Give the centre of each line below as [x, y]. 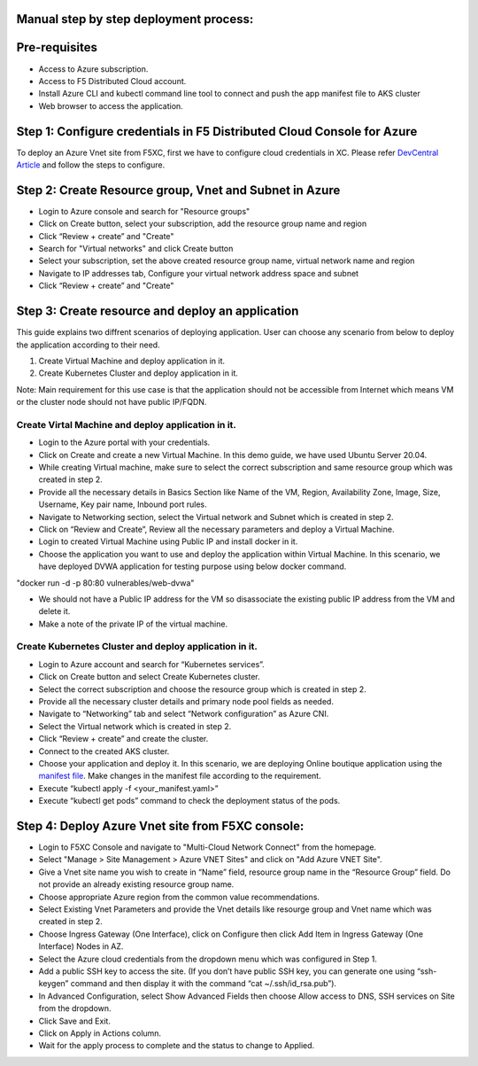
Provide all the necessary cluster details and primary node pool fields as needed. [186, 702]
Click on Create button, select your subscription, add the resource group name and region [203, 224]
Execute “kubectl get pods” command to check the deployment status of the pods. [189, 801]
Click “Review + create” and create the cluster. [123, 739]
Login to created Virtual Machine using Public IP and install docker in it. [168, 541]
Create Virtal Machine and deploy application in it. [126, 424]
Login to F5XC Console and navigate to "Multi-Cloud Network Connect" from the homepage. [207, 847]
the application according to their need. [88, 345]
